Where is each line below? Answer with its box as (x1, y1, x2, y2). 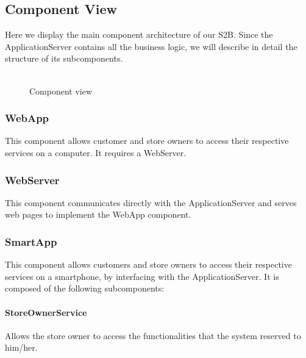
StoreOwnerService (5, 306, 87, 318)
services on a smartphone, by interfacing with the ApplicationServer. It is (5, 270, 279, 282)
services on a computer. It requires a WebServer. (5, 146, 187, 159)
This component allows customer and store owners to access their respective (5, 134, 289, 147)
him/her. (5, 341, 38, 354)
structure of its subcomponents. (5, 52, 123, 65)
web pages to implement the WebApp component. (5, 208, 191, 221)
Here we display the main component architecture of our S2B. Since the (5, 28, 273, 41)
